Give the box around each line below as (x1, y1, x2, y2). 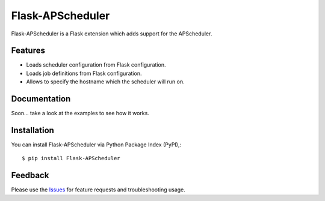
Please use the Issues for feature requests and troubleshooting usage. (11, 186, 186, 193)
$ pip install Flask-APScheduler (22, 155, 120, 162)
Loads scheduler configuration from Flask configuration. (26, 61, 166, 68)
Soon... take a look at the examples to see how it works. (11, 110, 150, 117)
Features (11, 46, 45, 56)
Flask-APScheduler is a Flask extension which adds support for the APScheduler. (11, 30, 212, 37)
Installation (11, 125, 54, 135)
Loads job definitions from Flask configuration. (26, 70, 142, 77)
